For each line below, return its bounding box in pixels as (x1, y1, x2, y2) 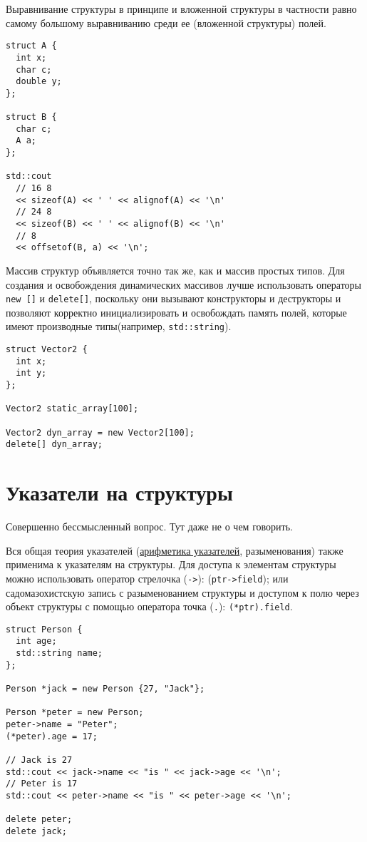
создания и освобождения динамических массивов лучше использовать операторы (6, 277, 362, 292)
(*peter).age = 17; (6, 731, 98, 741)
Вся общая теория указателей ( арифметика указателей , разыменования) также (6, 543, 343, 558)
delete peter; (6, 814, 73, 825)
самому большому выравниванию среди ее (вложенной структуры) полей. (6, 15, 326, 30)
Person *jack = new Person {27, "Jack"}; (6, 684, 205, 694)
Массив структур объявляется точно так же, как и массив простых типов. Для (6, 263, 345, 277)
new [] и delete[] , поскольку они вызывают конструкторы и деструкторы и (6, 291, 341, 306)
